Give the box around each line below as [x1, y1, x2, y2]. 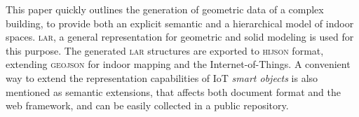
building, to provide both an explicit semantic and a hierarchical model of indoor [6, 15, 354, 30]
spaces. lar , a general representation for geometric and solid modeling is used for [6, 29, 354, 44]
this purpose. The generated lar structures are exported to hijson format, [6, 43, 324, 57]
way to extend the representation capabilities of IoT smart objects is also [6, 70, 318, 85]
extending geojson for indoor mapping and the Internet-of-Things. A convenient [6, 57, 351, 71]
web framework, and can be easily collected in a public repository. [6, 98, 289, 113]
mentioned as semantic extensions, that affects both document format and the [6, 84, 341, 99]
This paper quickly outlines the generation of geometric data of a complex [6, 2, 324, 16]
